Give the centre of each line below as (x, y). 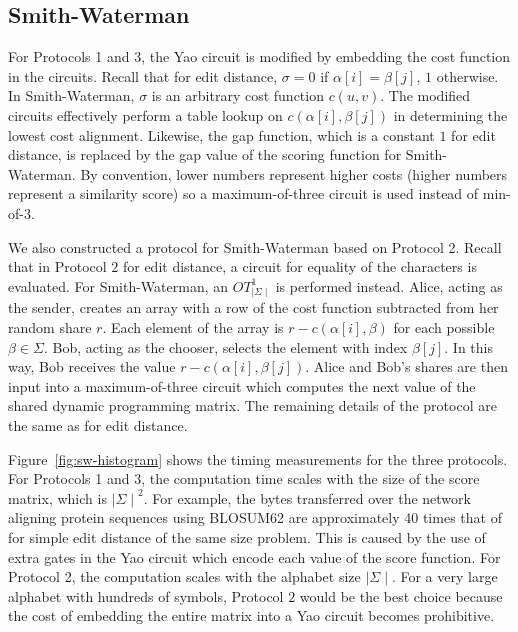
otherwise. (467, 75)
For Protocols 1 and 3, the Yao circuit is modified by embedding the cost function (259, 56)
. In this (469, 346)
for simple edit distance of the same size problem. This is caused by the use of (247, 537)
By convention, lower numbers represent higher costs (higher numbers (294, 173)
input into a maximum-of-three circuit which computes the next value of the (242, 385)
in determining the (450, 114)
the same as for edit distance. (98, 425)
